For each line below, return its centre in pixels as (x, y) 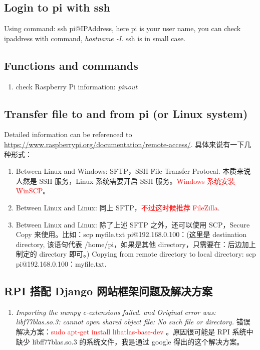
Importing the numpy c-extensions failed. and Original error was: (116, 312)
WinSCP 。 (33, 191)
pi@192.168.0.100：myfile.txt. (61, 263)
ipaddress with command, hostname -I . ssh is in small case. (95, 38)
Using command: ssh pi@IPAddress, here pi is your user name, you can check (122, 28)
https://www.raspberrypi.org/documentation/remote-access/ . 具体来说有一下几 (128, 144)
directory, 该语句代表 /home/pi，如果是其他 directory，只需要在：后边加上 (136, 244)
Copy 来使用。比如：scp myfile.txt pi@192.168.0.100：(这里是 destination (131, 234)
